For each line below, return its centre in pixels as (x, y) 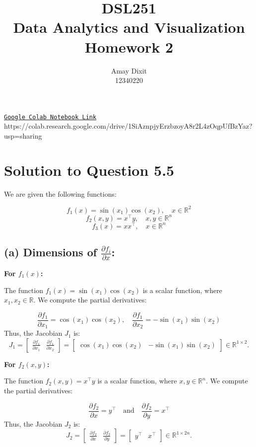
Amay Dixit (129, 70)
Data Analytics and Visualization (129, 27)
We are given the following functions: (60, 193)
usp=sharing (23, 135)
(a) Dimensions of (51, 252)
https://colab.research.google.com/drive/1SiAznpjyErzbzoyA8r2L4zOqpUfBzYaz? (128, 126)
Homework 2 (129, 46)
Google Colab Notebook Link (50, 117)
